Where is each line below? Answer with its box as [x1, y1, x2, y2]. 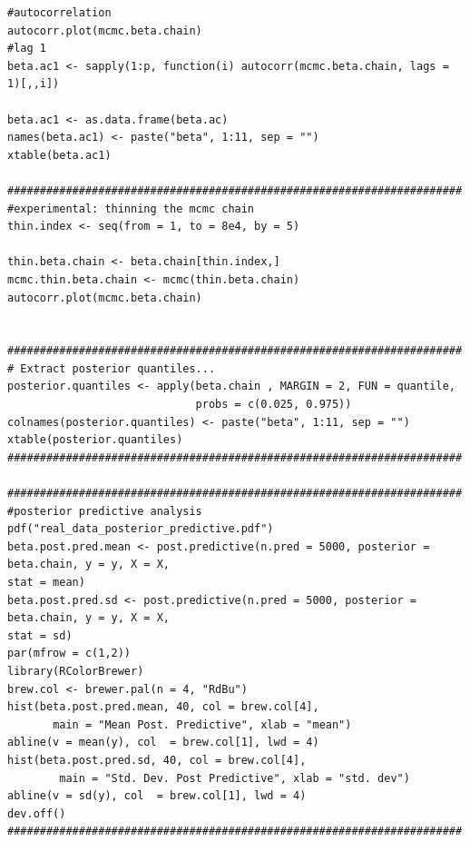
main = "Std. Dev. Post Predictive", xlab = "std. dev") [59, 771, 410, 785]
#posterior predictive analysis [7, 504, 202, 518]
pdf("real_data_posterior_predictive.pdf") [7, 522, 274, 536]
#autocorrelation [7, 6, 112, 19]
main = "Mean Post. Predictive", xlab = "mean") [53, 718, 352, 731]
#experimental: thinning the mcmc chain [7, 202, 255, 215]
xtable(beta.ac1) [7, 148, 112, 162]
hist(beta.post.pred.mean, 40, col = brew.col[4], [7, 700, 319, 714]
